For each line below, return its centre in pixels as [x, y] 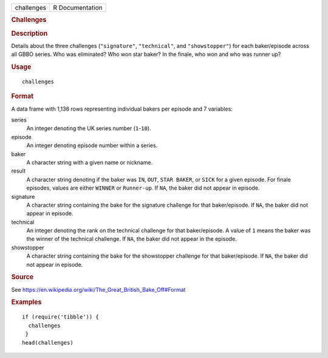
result [19, 171]
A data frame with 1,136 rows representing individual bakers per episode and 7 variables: [122, 109]
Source [22, 277]
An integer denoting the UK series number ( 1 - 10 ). [89, 128]
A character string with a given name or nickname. [90, 162]
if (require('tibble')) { [61, 317]
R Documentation [77, 8]
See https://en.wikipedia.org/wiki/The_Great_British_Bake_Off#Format [98, 289]
